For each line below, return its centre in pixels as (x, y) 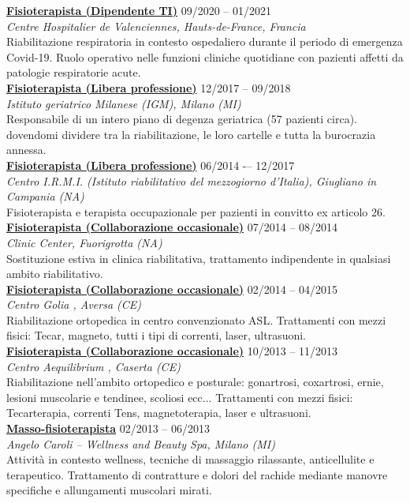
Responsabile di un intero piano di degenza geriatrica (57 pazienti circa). (182, 119)
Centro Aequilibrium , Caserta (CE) (93, 366)
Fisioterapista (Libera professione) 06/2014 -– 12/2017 (151, 165)
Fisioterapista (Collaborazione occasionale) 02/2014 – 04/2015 (172, 289)
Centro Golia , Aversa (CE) (74, 304)
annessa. (26, 150)
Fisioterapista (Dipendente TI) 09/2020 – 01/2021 (139, 10)
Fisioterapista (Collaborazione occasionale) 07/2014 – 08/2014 (172, 227)
